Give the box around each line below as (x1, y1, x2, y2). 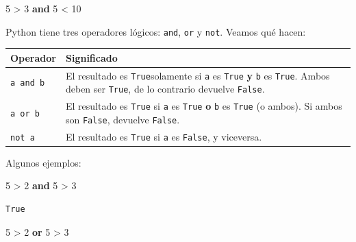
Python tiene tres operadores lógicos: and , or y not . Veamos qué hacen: (5, 24, 306, 38)
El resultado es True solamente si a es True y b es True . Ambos (65, 68, 330, 82)
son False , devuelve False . (65, 112, 180, 126)
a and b (10, 78, 45, 88)
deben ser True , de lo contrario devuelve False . (65, 82, 265, 96)
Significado (65, 50, 118, 64)
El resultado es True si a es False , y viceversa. (65, 129, 262, 143)
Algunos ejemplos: (5, 155, 81, 169)
